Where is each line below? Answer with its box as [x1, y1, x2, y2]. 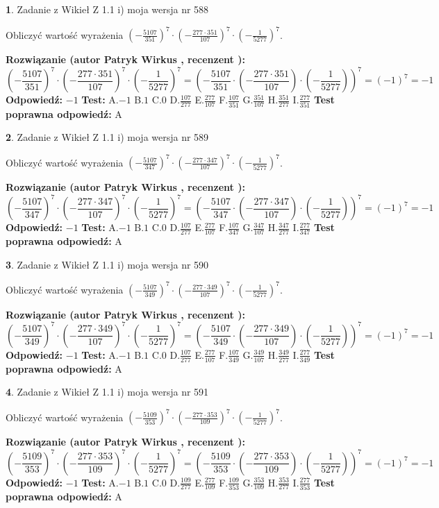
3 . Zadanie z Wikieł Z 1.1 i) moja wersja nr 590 [6, 257, 209, 271]
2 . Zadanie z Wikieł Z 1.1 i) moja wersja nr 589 [6, 130, 209, 144]
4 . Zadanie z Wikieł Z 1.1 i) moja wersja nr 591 [6, 384, 209, 399]
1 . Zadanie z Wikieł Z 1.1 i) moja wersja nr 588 [6, 2, 209, 16]
